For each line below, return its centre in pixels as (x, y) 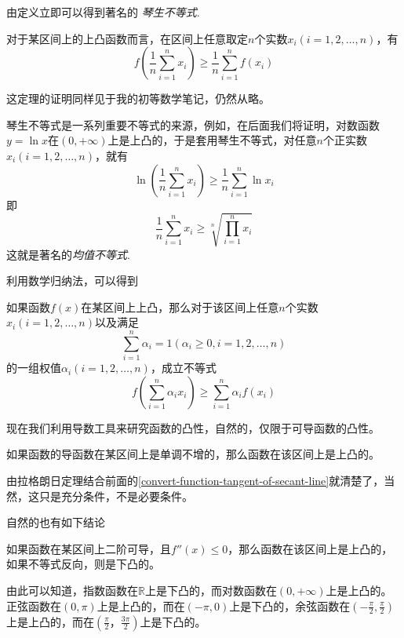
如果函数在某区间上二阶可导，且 (89, 548)
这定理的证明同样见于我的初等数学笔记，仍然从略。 (138, 98)
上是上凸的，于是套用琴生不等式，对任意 (212, 140)
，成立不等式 (183, 368)
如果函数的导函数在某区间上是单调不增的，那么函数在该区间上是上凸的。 (193, 454)
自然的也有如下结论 (56, 522)
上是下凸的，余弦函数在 (290, 605)
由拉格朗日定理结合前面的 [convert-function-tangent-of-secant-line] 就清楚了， (195, 480)
